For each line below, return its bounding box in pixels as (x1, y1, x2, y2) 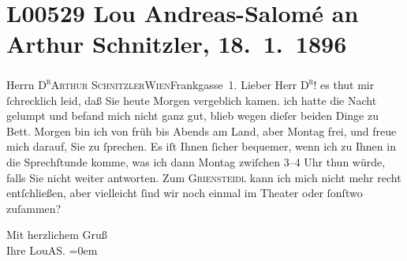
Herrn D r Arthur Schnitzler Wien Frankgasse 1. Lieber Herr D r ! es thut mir (6, 74, 375, 92)
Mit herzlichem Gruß (6, 226, 107, 243)
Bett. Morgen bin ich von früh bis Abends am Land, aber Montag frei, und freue (6, 122, 397, 139)
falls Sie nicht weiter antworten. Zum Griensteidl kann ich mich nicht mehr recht (6, 169, 401, 185)
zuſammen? (6, 199, 62, 216)
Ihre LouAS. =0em (6, 241, 98, 258)
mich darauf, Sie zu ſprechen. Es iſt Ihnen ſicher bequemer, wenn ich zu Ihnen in (6, 138, 396, 155)
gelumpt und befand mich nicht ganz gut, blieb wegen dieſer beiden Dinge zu (6, 107, 379, 124)
